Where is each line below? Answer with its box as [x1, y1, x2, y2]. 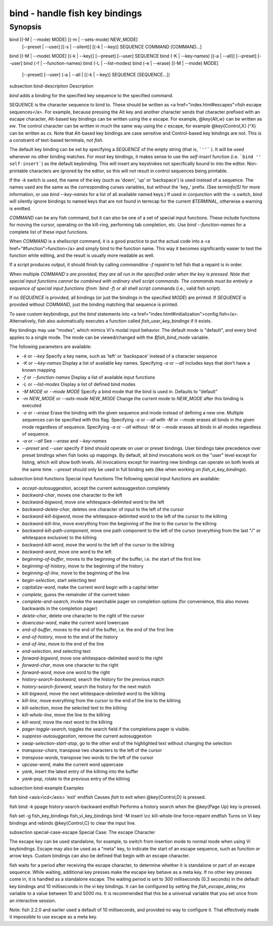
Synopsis [9, 22, 42, 31]
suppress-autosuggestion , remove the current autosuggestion [22, 733, 152, 739]
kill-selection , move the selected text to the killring [22, 705, 127, 711]
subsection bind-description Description [9, 83, 94, 89]
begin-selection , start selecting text [22, 577, 96, 583]
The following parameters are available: [9, 343, 92, 350]
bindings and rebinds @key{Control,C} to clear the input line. [9, 820, 136, 826]
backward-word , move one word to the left [22, 549, 112, 555]
